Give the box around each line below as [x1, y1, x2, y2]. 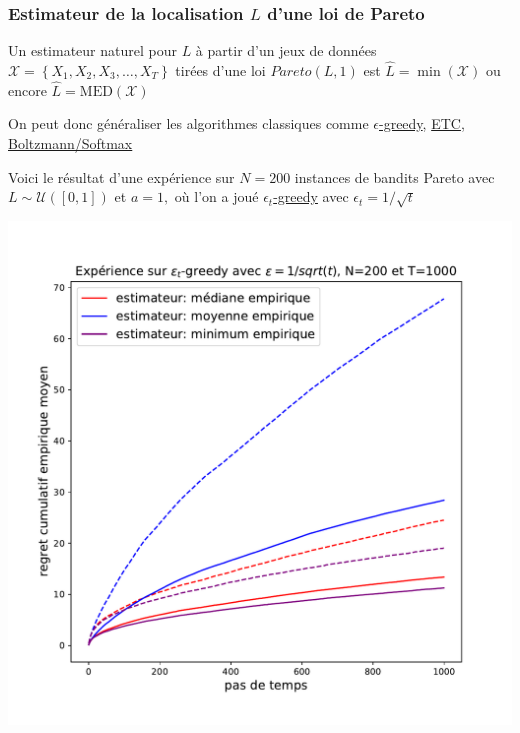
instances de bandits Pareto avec [294, 166, 495, 187]
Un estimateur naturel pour [8, 40, 177, 61]
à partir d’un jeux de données [195, 40, 377, 61]
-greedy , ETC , [379, 113, 465, 134]
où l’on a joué [174, 186, 259, 207]
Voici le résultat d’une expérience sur [8, 166, 235, 187]
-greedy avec [273, 186, 349, 207]
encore [8, 79, 47, 100]
